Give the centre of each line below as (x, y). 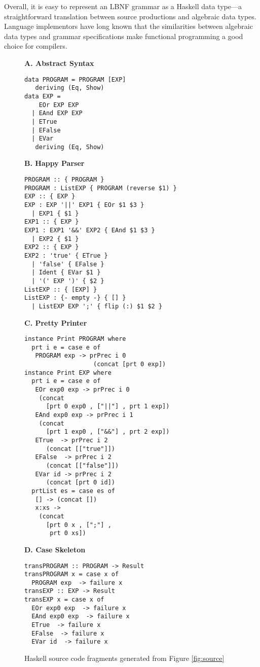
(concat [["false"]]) (82, 466)
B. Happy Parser (54, 163)
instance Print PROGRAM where (75, 339)
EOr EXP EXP (59, 105)
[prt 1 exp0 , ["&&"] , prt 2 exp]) (108, 432)
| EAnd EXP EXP (57, 113)
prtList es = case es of (73, 491)
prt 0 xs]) (68, 533)
